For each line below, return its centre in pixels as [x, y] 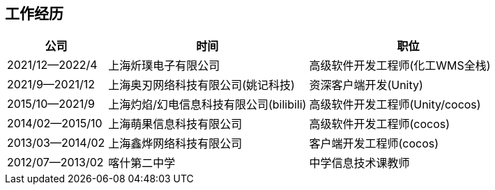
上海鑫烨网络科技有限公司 [175, 144]
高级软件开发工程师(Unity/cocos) [395, 105]
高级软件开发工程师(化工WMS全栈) [400, 66]
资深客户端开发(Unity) [366, 85]
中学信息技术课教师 [359, 163]
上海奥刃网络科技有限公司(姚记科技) [201, 85]
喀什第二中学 [142, 163]
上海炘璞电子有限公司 [164, 66]
